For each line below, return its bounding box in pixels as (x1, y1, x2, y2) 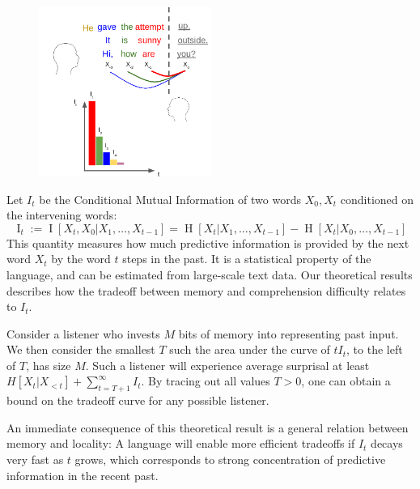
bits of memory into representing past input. (178, 325, 399, 342)
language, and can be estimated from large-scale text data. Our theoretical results (6, 266, 413, 283)
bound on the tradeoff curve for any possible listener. (6, 392, 269, 409)
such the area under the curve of (169, 341, 330, 358)
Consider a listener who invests (6, 325, 160, 342)
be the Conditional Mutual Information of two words (39, 190, 301, 207)
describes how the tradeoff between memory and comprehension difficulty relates (6, 282, 406, 299)
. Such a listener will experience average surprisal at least (85, 356, 370, 373)
